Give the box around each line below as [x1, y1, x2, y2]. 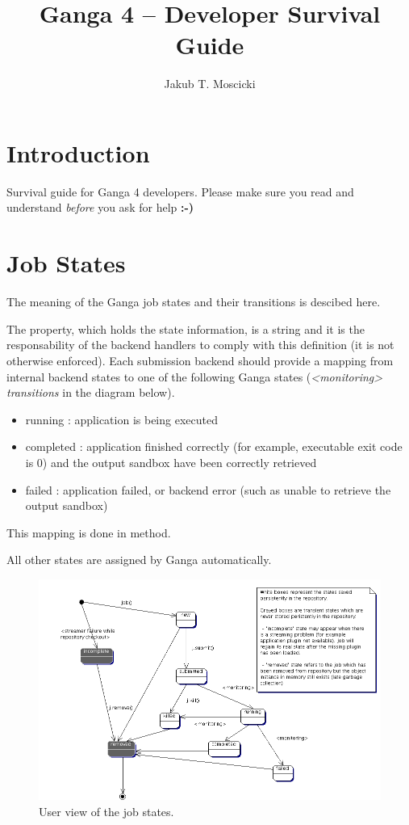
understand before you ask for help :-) [6, 199, 194, 216]
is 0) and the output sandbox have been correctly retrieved [25, 453, 317, 470]
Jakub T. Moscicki [164, 75, 256, 92]
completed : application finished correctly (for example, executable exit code [25, 438, 403, 455]
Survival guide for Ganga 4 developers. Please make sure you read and [6, 183, 354, 200]
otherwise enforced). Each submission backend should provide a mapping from [6, 351, 394, 368]
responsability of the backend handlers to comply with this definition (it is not [6, 336, 394, 353]
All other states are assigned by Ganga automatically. [6, 551, 272, 568]
